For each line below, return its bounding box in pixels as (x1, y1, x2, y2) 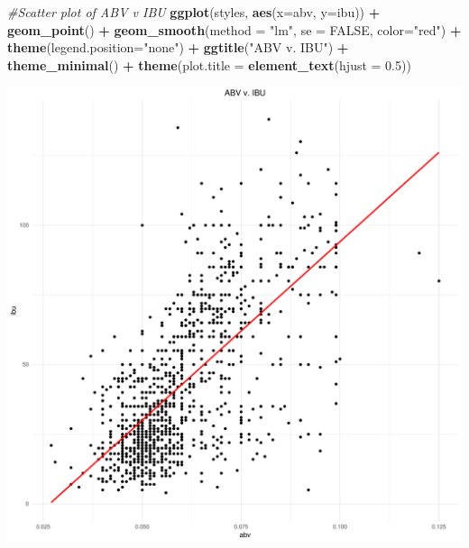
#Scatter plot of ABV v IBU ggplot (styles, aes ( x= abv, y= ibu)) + (7, 3, 381, 21)
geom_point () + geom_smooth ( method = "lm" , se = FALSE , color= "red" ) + (7, 20, 462, 39)
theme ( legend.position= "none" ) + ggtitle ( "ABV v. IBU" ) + (7, 38, 349, 57)
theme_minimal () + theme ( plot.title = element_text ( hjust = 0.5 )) (7, 55, 411, 74)
